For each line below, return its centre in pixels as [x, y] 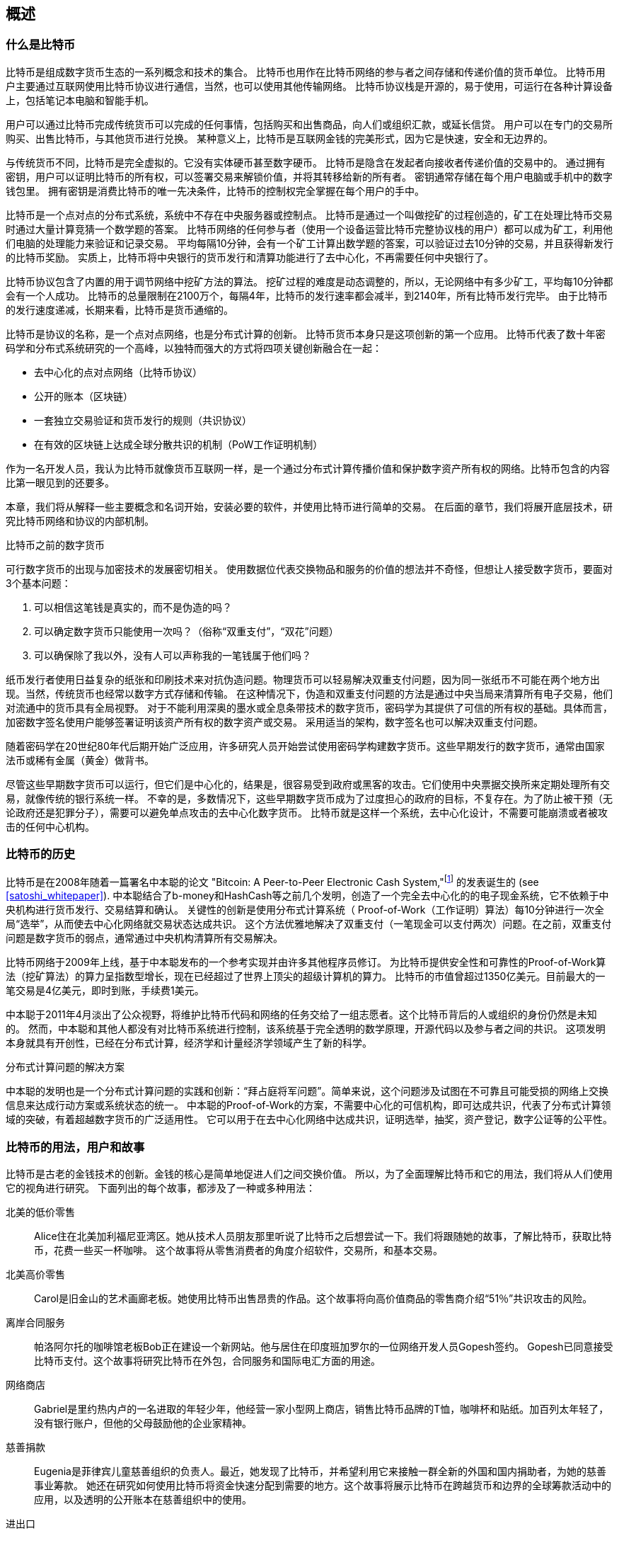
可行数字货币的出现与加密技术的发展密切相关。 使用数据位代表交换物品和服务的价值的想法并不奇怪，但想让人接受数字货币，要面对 [309, 569]
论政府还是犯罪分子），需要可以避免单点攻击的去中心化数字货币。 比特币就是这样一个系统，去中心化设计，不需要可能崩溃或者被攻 [307, 812]
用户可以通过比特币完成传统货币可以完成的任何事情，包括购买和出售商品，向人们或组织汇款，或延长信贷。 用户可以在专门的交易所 [309, 124]
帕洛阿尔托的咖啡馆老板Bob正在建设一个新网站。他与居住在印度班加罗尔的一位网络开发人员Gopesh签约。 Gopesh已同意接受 [324, 1346]
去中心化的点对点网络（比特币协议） [118, 372]
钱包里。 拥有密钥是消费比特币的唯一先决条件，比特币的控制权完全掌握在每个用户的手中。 [215, 190]
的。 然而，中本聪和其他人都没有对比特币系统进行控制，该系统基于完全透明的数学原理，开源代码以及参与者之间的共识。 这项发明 [306, 1029]
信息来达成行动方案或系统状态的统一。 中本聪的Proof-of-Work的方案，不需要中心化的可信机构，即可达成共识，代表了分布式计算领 [308, 1105]
